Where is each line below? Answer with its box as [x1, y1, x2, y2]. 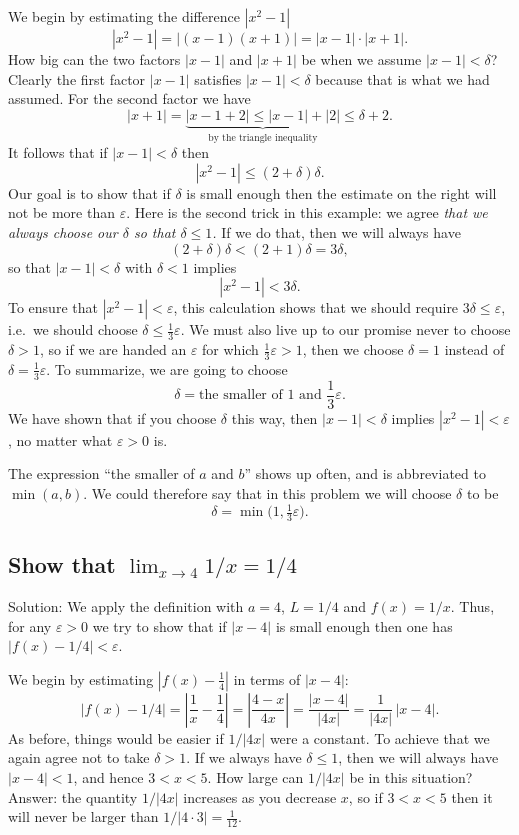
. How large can [207, 767, 304, 788]
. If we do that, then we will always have [212, 222, 461, 242]
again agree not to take [8, 747, 150, 768]
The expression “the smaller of [8, 463, 195, 484]
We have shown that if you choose [8, 407, 217, 428]
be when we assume [301, 49, 422, 69]
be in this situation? [349, 767, 473, 788]
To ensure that [8, 297, 98, 318]
